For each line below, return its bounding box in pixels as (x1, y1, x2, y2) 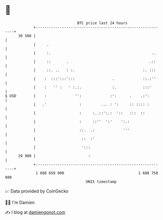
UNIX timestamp (85, 179, 117, 184)
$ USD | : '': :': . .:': (5, 93, 150, 98)
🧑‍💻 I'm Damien (5, 199, 35, 205)
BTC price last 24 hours (77, 21, 128, 25)
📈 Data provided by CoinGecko (5, 188, 69, 194)
